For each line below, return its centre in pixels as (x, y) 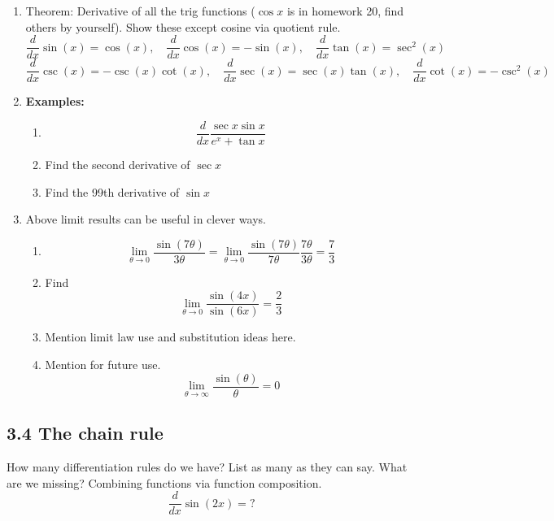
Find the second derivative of (118, 164)
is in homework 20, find (345, 11)
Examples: (55, 101)
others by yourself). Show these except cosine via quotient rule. (183, 26)
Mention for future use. (103, 365)
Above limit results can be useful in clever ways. (146, 219)
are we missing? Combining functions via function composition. (164, 482)
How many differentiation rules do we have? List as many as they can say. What (207, 466)
